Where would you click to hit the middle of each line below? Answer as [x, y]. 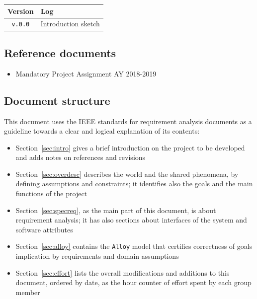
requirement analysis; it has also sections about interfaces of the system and [131, 220]
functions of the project [51, 193]
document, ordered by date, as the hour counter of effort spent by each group [133, 282]
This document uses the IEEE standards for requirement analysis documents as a [128, 121]
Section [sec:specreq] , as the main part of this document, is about [116, 210]
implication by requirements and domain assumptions [97, 256]
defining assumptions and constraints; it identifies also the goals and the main [134, 184]
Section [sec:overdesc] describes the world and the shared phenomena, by [127, 174]
